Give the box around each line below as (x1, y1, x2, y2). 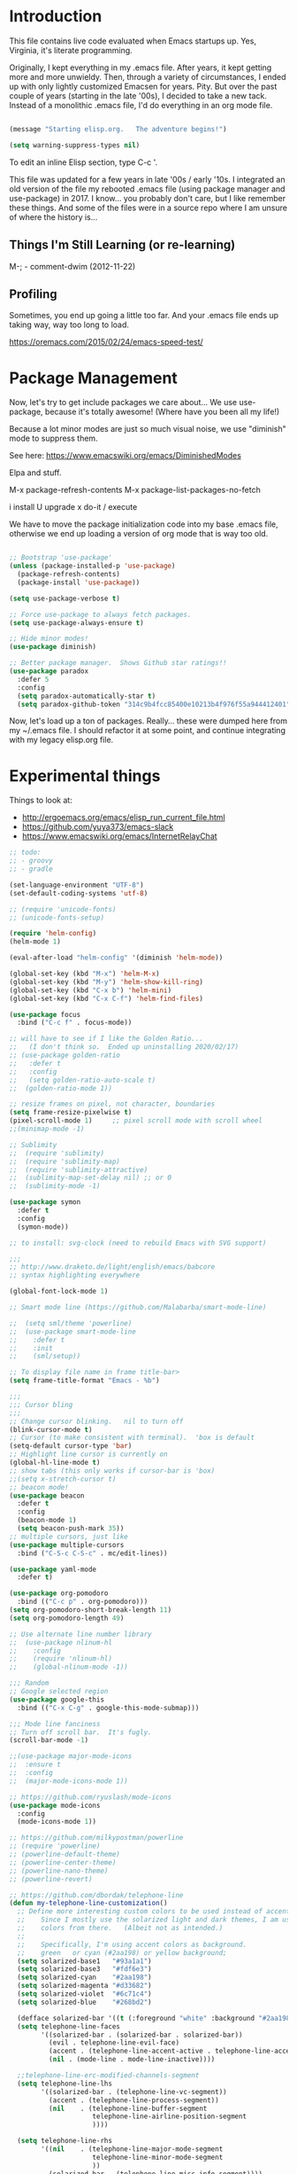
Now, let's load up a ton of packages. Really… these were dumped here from (9, 716, 287, 726)
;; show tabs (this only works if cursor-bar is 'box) (9, 1466, 216, 1475)
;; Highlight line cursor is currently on (9, 1450, 168, 1459)
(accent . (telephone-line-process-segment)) (48, 2095, 219, 2105)
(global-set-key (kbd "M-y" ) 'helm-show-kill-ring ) (9, 977, 203, 986)
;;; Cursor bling (9, 1400, 73, 1409)
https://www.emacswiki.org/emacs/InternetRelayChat (21, 831, 218, 841)
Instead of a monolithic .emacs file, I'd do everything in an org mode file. (9, 99, 273, 110)
